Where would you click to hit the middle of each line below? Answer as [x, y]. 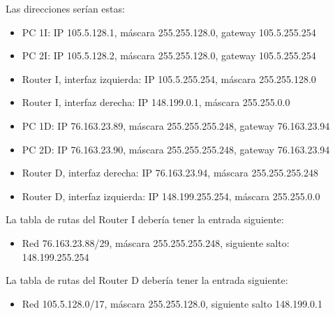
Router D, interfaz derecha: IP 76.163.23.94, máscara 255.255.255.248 [170, 173]
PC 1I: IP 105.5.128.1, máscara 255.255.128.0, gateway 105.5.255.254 [169, 32]
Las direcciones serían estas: [65, 8]
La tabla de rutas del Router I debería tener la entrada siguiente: [145, 219]
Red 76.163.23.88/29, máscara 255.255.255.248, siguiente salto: [156, 242]
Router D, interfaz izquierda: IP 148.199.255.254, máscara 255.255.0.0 [171, 196]
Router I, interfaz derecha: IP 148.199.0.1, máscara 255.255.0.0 [156, 102]
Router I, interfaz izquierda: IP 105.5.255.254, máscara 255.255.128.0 [169, 78]
